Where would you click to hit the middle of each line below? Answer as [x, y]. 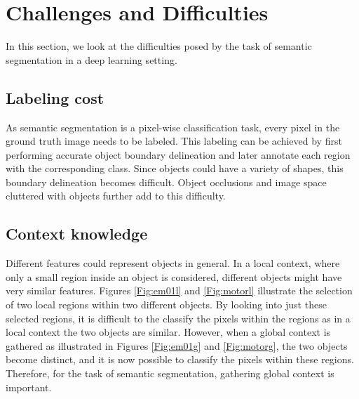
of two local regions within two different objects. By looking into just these [166, 305]
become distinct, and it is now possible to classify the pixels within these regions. [180, 359]
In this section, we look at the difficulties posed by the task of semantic [159, 46]
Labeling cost [55, 97]
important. [29, 387]
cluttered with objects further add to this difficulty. [116, 196]
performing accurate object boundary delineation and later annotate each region [178, 154]
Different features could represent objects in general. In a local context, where [173, 263]
